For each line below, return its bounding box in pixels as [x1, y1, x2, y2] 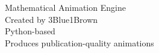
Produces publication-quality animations [5, 36, 154, 49]
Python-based [5, 25, 55, 37]
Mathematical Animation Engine [5, 1, 126, 13]
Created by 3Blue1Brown [5, 13, 98, 25]
